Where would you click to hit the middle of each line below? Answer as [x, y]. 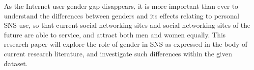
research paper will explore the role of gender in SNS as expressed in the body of [126, 44]
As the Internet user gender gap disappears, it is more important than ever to [121, 6]
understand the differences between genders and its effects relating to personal [122, 15]
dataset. [16, 63]
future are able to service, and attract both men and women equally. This [115, 34]
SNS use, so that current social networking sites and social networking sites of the [127, 25]
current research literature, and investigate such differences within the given [118, 53]
